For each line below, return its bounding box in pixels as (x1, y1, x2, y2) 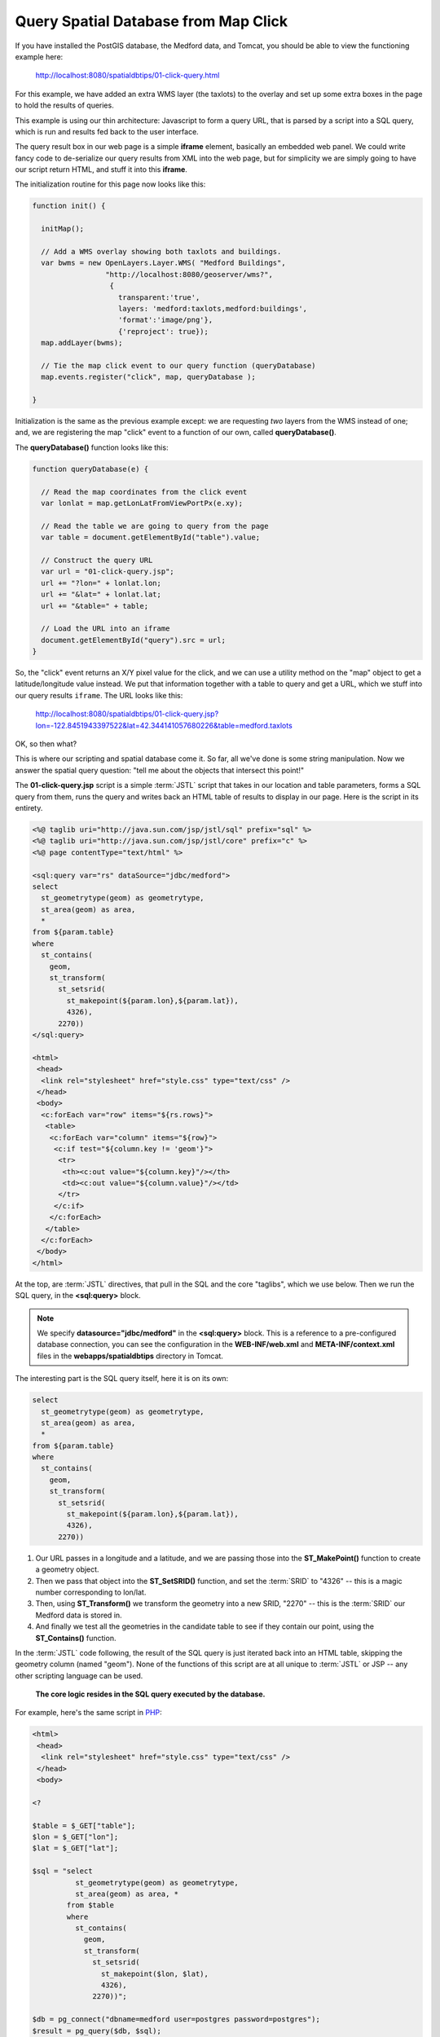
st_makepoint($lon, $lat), (100, 1969, 209, 1978)
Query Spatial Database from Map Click (15, 12, 288, 30)
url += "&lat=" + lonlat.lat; (41, 590, 162, 599)
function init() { (32, 201, 106, 211)
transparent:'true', (118, 293, 200, 301)
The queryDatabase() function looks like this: (15, 442, 169, 452)
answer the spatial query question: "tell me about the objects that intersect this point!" (15, 765, 305, 775)
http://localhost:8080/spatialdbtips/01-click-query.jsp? (35, 709, 219, 719)
